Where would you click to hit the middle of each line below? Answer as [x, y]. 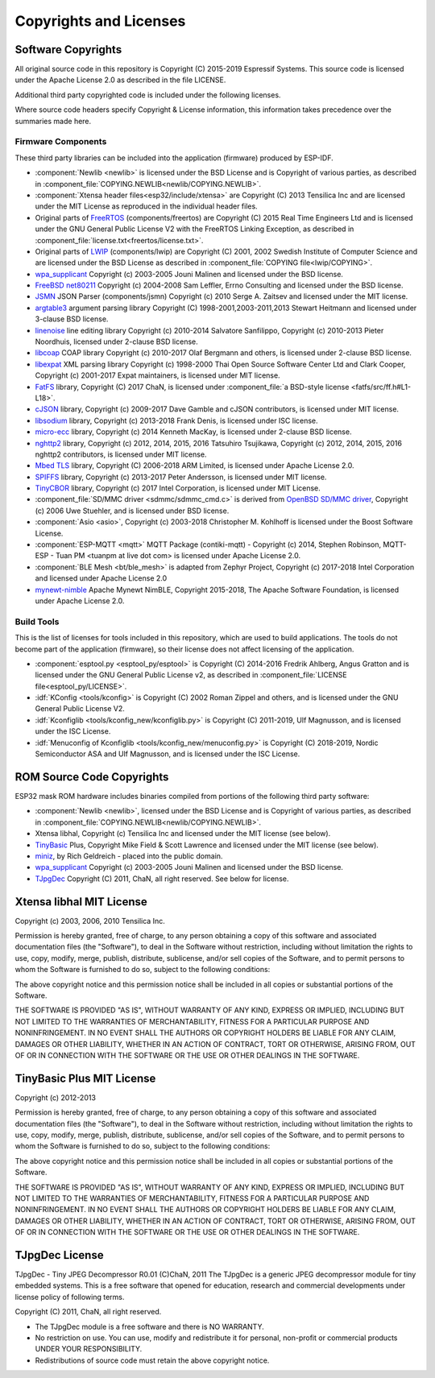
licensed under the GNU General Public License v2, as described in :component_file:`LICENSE [191, 675]
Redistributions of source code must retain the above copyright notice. [152, 1360]
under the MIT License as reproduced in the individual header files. [146, 206]
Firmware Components [61, 142]
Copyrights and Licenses [100, 21]
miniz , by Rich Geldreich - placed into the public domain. [129, 856]
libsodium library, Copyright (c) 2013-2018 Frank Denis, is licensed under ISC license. [176, 420]
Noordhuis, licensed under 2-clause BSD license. [116, 341]
